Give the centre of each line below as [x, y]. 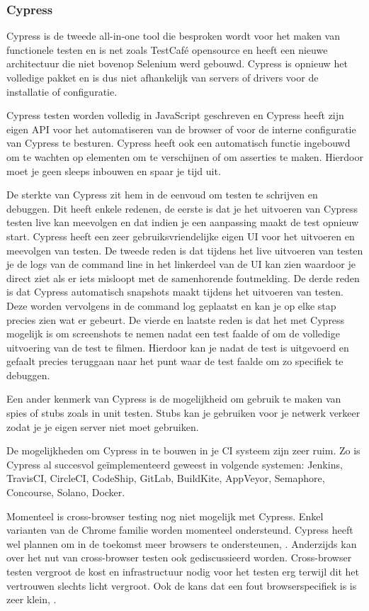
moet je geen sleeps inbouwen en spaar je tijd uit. [114, 170]
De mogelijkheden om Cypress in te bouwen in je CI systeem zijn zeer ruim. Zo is [183, 450]
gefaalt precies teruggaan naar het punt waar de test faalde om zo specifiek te [175, 361]
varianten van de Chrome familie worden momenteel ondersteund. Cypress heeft [180, 530]
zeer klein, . [32, 599]
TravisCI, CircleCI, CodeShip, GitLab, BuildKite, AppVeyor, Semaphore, [166, 478]
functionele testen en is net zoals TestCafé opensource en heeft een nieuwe [167, 49]
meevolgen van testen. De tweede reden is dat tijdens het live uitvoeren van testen [185, 250]
